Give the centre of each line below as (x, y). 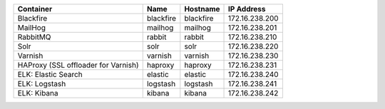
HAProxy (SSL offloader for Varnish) (78, 65)
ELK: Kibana (38, 93)
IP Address (247, 9)
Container (35, 9)
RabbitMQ (34, 37)
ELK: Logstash (42, 84)
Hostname (202, 9)
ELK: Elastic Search (50, 74)
